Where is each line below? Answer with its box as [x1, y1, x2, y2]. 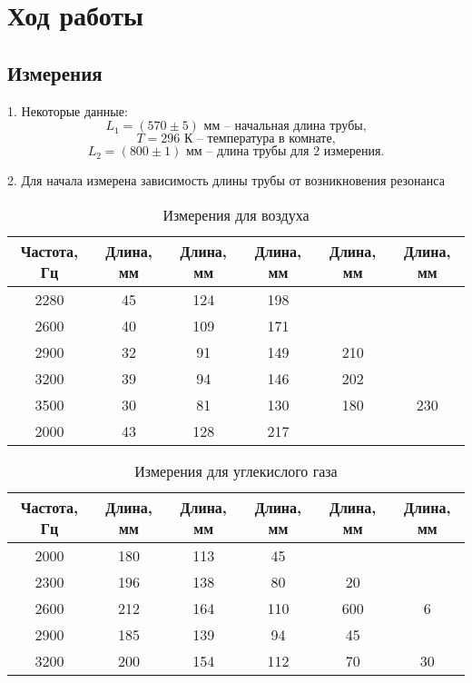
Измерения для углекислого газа [134, 460, 338, 481]
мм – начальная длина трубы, [203, 120, 367, 134]
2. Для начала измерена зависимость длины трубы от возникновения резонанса [7, 171, 445, 190]
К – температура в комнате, [183, 133, 336, 146]
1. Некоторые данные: [7, 101, 128, 120]
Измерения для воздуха [162, 203, 310, 225]
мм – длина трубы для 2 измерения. [185, 145, 385, 159]
